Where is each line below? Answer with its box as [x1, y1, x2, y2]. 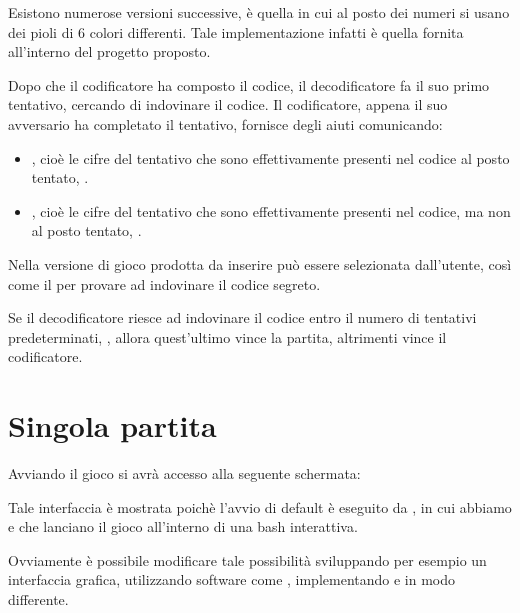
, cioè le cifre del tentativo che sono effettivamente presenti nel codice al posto [31, 147, 510, 168]
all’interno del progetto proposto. [8, 41, 211, 62]
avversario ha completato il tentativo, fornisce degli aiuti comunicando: [8, 113, 443, 134]
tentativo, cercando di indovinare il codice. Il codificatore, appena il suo [8, 94, 448, 115]
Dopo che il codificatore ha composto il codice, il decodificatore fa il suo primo [8, 74, 490, 95]
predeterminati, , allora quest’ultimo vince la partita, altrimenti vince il [8, 326, 447, 347]
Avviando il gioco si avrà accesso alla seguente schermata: [8, 463, 361, 484]
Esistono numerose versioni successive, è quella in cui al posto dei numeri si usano [8, 2, 510, 22]
